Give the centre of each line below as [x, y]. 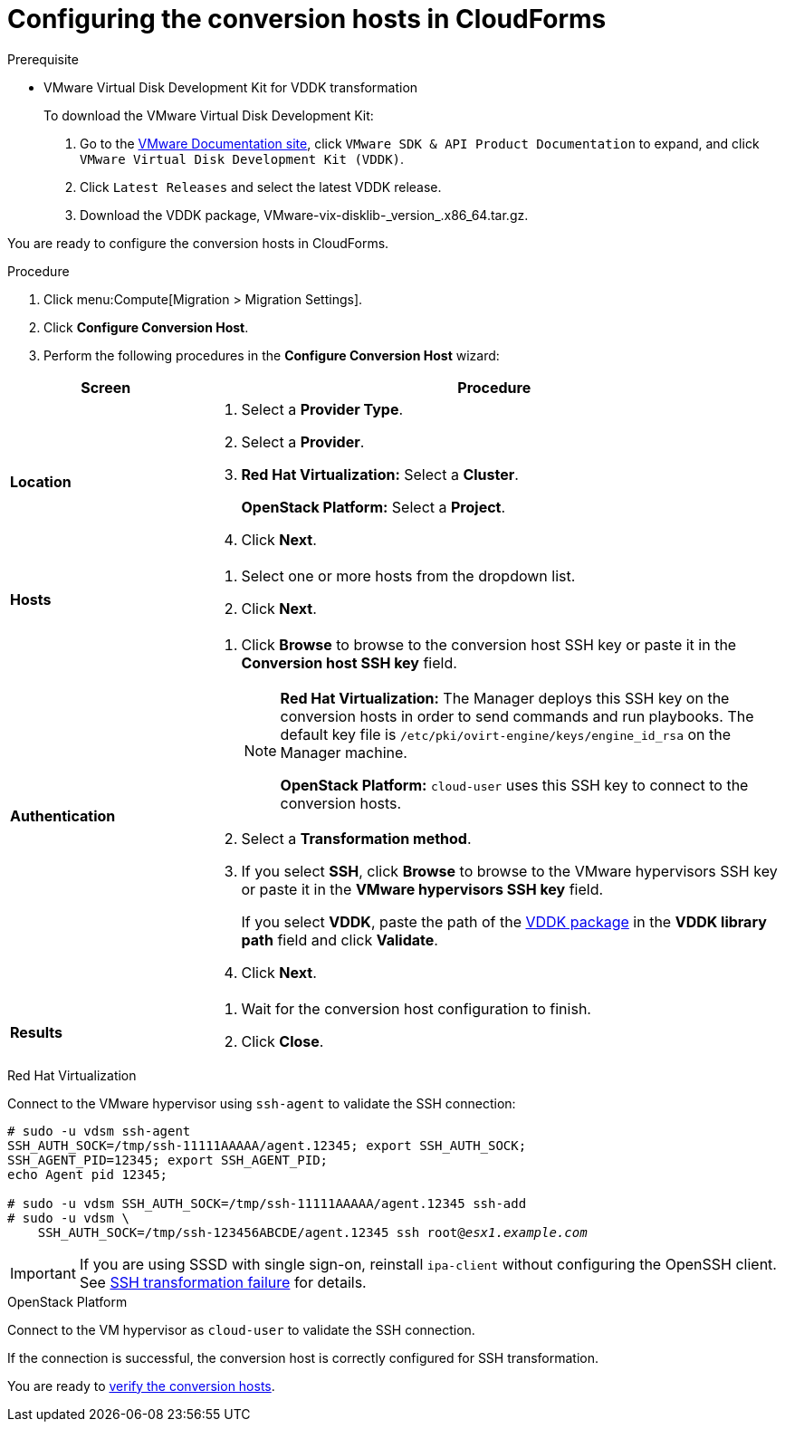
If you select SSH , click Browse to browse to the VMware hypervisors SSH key [509, 871]
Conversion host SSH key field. [349, 662]
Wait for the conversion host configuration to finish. [416, 1008]
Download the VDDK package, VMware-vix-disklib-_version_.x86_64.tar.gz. [304, 215]
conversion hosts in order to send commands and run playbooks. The [517, 716]
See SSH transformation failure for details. [223, 1282]
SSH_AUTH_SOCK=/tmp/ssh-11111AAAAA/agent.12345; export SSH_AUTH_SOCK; [267, 1145]
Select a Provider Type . [322, 409]
